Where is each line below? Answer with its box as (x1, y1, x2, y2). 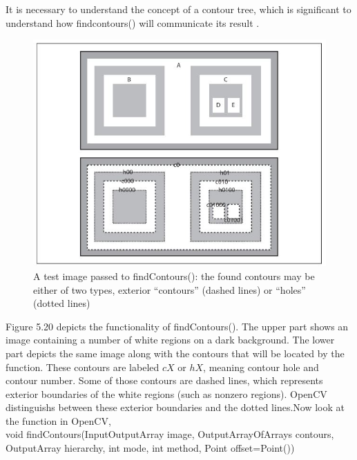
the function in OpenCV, (6, 413, 111, 428)
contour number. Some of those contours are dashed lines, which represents (6, 373, 323, 388)
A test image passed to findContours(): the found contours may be (33, 268, 315, 283)
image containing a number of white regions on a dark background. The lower (6, 332, 335, 347)
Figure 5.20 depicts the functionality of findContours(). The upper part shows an (6, 319, 349, 333)
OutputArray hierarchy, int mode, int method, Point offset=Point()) (6, 441, 295, 455)
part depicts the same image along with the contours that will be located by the (6, 346, 345, 360)
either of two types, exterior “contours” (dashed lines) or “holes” (33, 282, 306, 297)
